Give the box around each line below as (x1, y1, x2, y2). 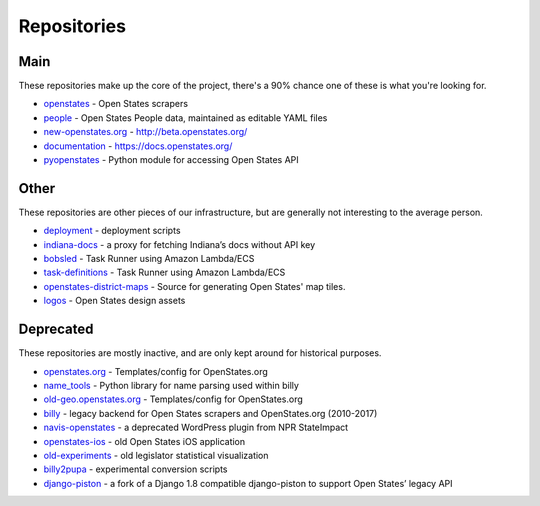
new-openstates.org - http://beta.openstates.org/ (43, 126, 248, 138)
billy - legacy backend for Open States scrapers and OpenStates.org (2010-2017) (43, 407, 378, 419)
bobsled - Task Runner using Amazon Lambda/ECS (43, 253, 255, 265)
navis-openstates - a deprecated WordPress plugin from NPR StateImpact (43, 421, 349, 434)
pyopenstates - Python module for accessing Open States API (43, 154, 299, 166)
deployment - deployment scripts (43, 225, 181, 237)
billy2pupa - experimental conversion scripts (43, 463, 228, 475)
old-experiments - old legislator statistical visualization (43, 449, 269, 461)
